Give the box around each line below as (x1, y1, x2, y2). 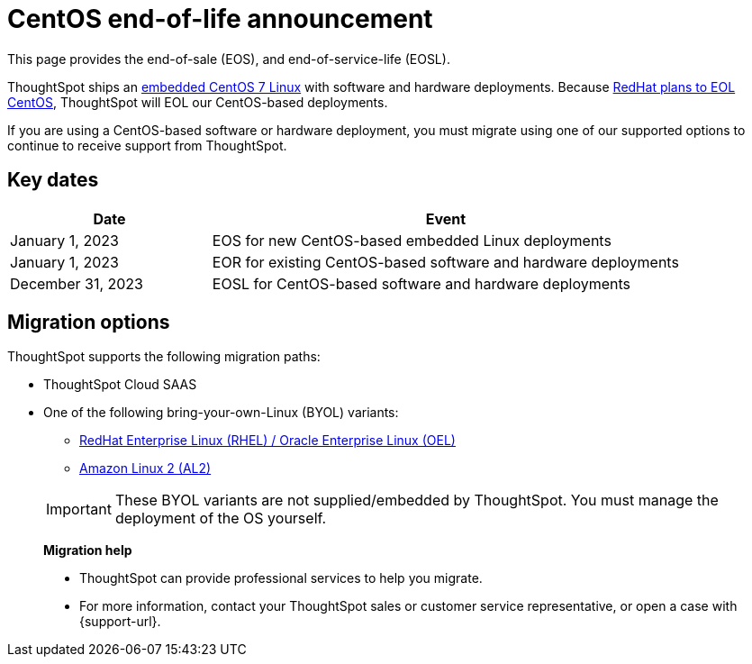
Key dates (7, 168, 99, 192)
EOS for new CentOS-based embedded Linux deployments (212, 231, 612, 250)
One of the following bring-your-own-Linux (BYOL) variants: (43, 405, 399, 421)
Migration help (43, 542, 132, 559)
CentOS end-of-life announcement (7, 4, 433, 34)
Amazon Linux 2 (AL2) (79, 460, 212, 477)
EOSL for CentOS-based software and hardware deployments (212, 274, 630, 293)
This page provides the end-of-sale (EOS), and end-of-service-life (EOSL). (7, 50, 450, 67)
